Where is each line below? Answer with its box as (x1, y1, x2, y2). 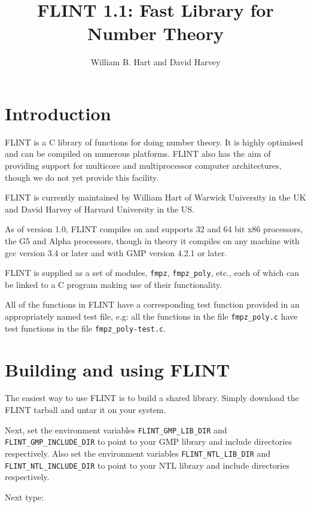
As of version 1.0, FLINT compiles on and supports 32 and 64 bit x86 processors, (5, 223, 303, 235)
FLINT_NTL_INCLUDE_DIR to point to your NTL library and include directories (5, 459, 289, 471)
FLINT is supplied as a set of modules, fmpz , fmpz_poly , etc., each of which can (5, 266, 300, 279)
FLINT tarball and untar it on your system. (5, 403, 166, 416)
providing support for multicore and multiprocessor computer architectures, (5, 159, 282, 172)
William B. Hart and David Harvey (90, 56, 221, 68)
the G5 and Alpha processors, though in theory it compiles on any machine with (5, 235, 300, 247)
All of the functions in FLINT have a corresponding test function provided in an (5, 298, 300, 311)
